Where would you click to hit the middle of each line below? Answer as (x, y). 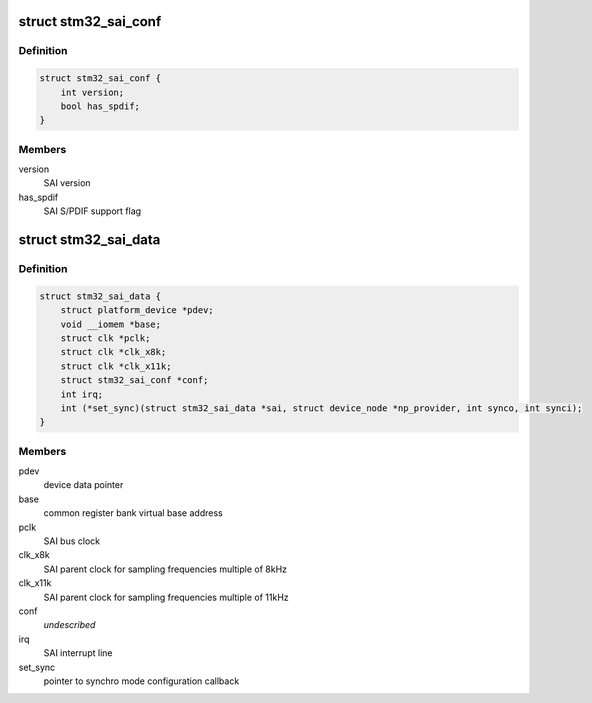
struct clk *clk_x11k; (116, 366)
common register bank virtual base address (133, 513)
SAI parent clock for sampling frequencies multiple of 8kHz (165, 569)
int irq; (82, 394)
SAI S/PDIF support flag (92, 211)
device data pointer (83, 485)
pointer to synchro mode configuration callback (141, 681)
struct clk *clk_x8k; (113, 352)
